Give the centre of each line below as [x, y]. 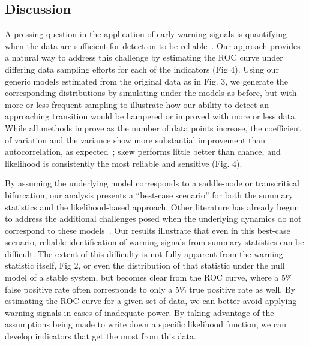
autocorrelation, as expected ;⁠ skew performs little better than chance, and [143, 151]
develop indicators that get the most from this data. [100, 336]
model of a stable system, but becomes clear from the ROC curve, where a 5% [149, 277]
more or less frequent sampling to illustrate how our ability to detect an [137, 104]
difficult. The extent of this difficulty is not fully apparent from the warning [144, 253]
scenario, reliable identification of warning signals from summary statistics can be [154, 242]
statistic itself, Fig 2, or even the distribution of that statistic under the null [145, 265]
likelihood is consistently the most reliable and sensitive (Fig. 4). [124, 163]
